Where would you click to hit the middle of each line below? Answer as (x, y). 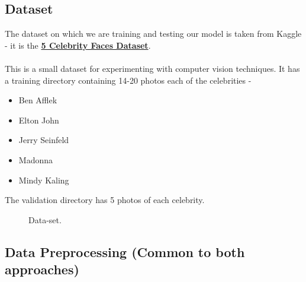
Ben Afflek (38, 100)
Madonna (36, 159)
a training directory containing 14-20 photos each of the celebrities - (128, 80)
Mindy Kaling (44, 180)
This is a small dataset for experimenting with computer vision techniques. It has (152, 68)
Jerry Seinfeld (44, 140)
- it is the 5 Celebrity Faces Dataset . (78, 45)
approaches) (42, 269)
